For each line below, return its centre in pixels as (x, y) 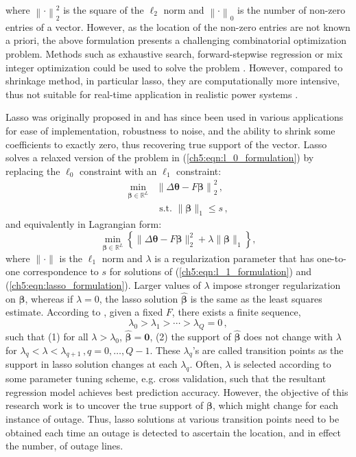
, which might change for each (275, 405)
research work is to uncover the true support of (105, 405)
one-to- (332, 258)
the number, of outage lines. (64, 446)
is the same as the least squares (256, 298)
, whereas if (49, 298)
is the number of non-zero (292, 10)
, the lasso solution (139, 298)
